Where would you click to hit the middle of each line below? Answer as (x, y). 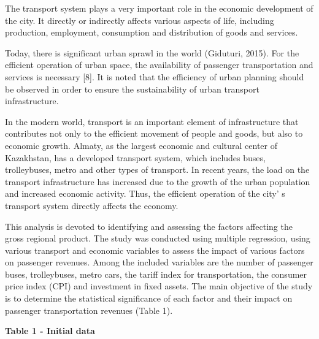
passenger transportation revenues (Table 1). (89, 310)
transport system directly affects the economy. (92, 205)
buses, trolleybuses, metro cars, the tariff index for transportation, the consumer (156, 274)
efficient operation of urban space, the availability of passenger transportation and (159, 65)
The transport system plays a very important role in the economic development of (159, 8)
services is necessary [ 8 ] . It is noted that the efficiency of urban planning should (155, 76)
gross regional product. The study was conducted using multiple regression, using (158, 238)
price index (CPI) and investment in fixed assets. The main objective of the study (159, 286)
